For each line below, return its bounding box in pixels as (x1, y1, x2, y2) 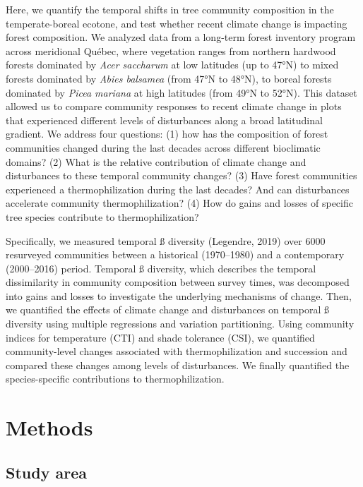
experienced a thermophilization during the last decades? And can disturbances (6, 181, 350, 196)
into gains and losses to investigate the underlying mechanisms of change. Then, (6, 288, 352, 303)
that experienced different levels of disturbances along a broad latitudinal (6, 112, 323, 127)
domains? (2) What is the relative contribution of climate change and (6, 154, 307, 169)
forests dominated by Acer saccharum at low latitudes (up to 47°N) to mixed (6, 57, 339, 72)
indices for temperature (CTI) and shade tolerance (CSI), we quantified (6, 330, 315, 344)
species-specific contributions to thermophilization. (6, 371, 225, 386)
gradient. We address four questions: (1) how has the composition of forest (6, 126, 328, 141)
